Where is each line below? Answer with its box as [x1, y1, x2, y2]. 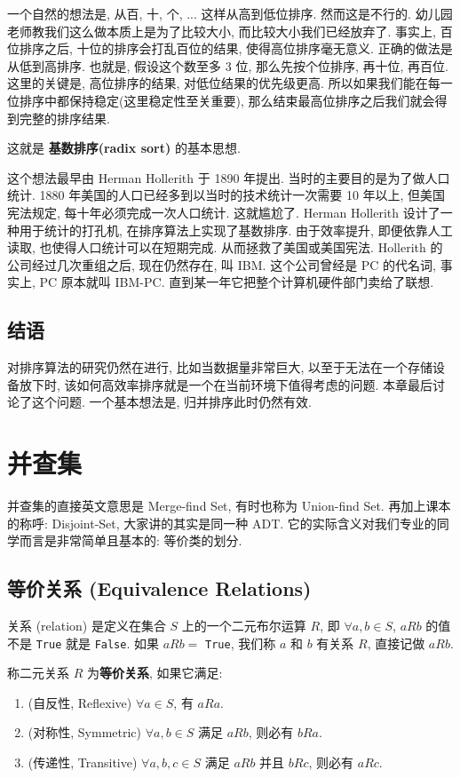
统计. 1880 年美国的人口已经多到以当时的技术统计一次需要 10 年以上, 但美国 [7, 186, 446, 204]
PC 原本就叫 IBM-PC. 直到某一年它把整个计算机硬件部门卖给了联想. [39, 273, 434, 291]
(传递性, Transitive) [28, 753, 138, 772]
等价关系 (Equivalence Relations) [7, 575, 312, 602]
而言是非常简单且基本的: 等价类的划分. [19, 531, 242, 550]
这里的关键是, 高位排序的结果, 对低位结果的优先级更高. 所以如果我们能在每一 [7, 74, 453, 92]
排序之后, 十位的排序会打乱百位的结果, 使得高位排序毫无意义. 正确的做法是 [19, 39, 453, 58]
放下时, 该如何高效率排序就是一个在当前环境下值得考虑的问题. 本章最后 [19, 375, 433, 393]
